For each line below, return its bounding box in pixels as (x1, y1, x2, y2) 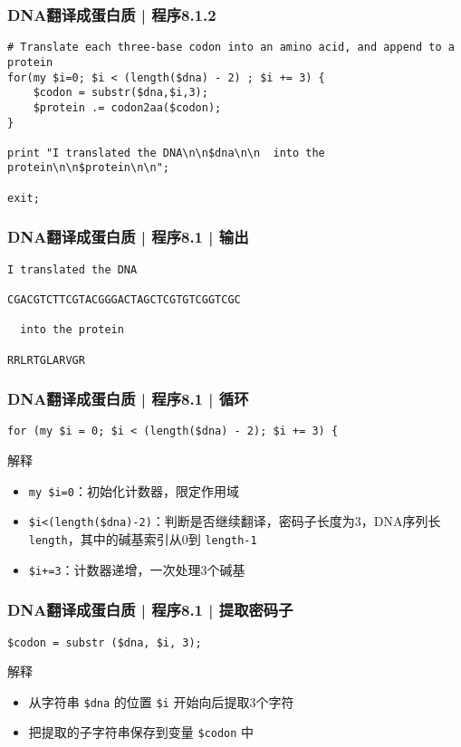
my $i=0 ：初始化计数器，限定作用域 (28, 481, 239, 500)
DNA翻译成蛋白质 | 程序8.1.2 (7, 3, 216, 25)
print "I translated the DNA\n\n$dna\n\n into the (7, 146, 325, 159)
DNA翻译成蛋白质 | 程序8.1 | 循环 (7, 388, 249, 410)
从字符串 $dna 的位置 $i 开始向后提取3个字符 (28, 692, 294, 711)
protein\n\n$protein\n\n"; (7, 161, 169, 175)
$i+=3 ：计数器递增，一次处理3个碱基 (28, 560, 245, 579)
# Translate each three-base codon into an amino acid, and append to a (7, 41, 455, 54)
